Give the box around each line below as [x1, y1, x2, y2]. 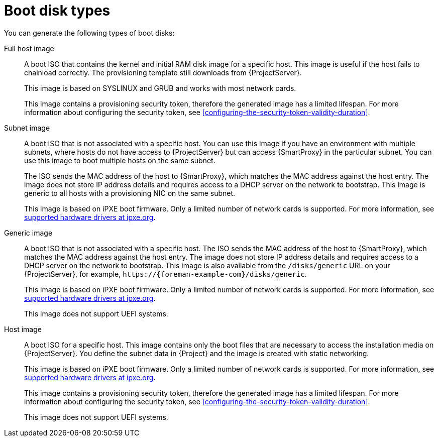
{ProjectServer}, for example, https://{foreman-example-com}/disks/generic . [24, 269, 307, 278]
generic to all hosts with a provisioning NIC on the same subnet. [24, 188, 236, 197]
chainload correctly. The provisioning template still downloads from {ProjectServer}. [24, 68, 302, 77]
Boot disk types [4, 2, 111, 19]
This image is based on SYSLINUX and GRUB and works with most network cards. [24, 83, 296, 92]
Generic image [4, 228, 53, 237]
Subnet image [4, 123, 50, 132]
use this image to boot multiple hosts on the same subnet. [24, 156, 215, 165]
